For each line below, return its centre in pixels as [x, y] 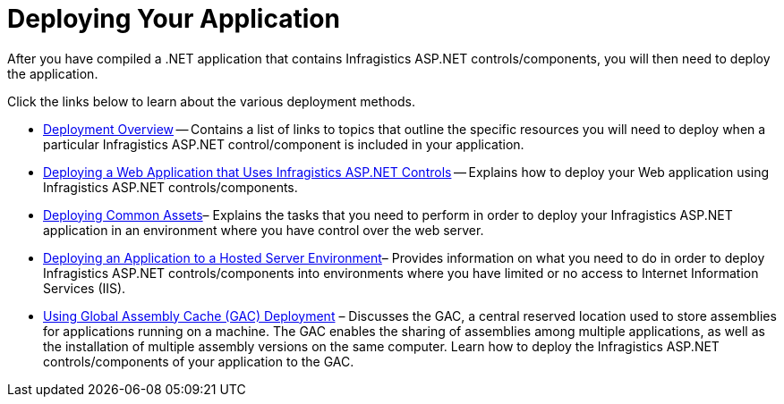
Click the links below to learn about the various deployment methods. [211, 101]
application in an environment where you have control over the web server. [264, 230]
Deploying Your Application [174, 19]
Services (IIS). [85, 288]
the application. [53, 73]
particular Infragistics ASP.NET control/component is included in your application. [284, 144]
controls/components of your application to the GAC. [199, 361]
